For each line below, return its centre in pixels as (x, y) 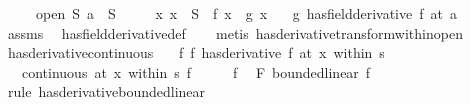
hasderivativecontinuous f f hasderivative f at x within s (196, 52)
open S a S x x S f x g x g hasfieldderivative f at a (246, 13)
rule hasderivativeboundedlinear (106, 91)
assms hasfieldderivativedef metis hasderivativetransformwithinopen (235, 32)
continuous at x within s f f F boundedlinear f (196, 71)
